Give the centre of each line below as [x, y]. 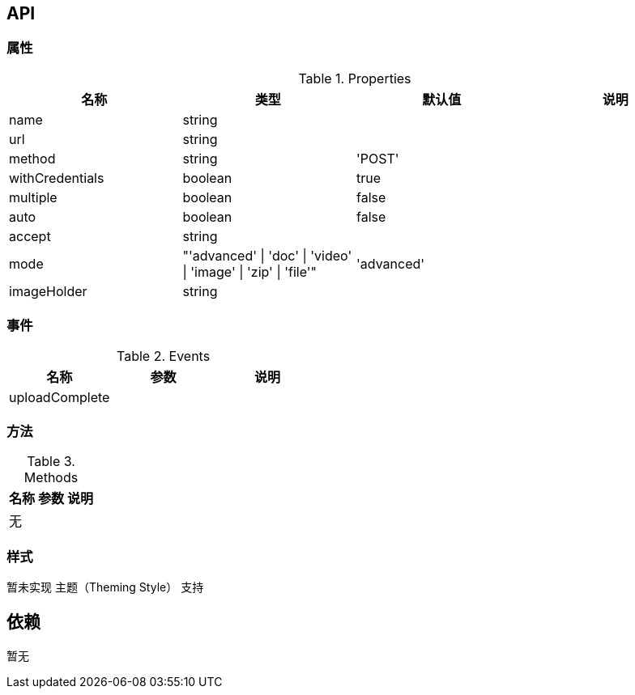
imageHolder [48, 291]
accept [30, 236]
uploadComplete [60, 397]
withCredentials [57, 178]
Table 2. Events [164, 356]
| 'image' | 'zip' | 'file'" [250, 271]
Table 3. [51, 462]
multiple [33, 197]
